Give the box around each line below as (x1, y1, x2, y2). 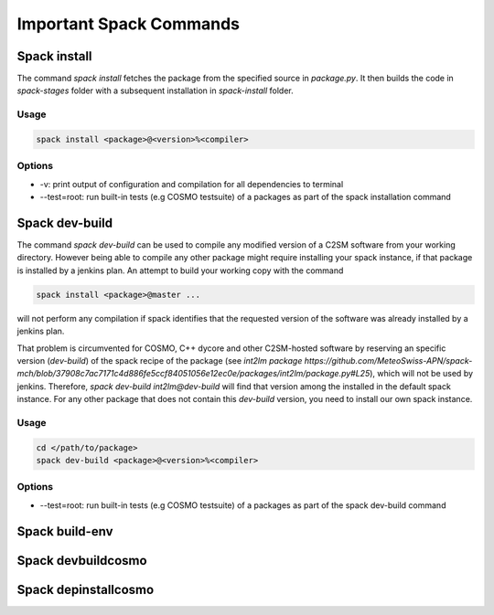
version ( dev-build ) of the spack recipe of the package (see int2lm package (16, 355, 303, 366)
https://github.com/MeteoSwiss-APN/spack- (304, 355, 473, 366)
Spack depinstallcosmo (16, 581, 155, 598)
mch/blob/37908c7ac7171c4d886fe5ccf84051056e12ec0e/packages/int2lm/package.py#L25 (16, 368, 370, 379)
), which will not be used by (369, 368, 474, 379)
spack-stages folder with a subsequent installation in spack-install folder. (16, 85, 295, 96)
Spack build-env (16, 524, 113, 539)
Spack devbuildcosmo (16, 553, 147, 568)
